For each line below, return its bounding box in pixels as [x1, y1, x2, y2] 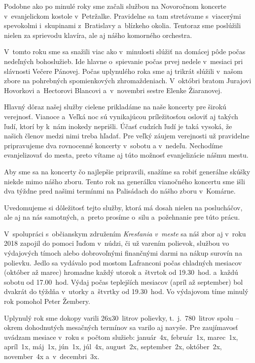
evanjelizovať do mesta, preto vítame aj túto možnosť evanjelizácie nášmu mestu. [4, 150, 249, 160]
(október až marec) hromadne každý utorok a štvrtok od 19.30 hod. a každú [4, 267, 238, 277]
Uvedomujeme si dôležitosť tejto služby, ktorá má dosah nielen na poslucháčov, [4, 202, 243, 212]
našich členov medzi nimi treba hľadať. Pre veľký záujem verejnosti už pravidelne [4, 131, 250, 141]
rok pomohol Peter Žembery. [4, 296, 90, 306]
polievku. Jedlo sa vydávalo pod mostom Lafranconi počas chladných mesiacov [4, 257, 242, 267]
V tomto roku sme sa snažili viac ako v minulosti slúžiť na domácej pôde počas [4, 46, 246, 57]
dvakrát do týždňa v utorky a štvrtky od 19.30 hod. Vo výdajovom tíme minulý [4, 286, 249, 297]
